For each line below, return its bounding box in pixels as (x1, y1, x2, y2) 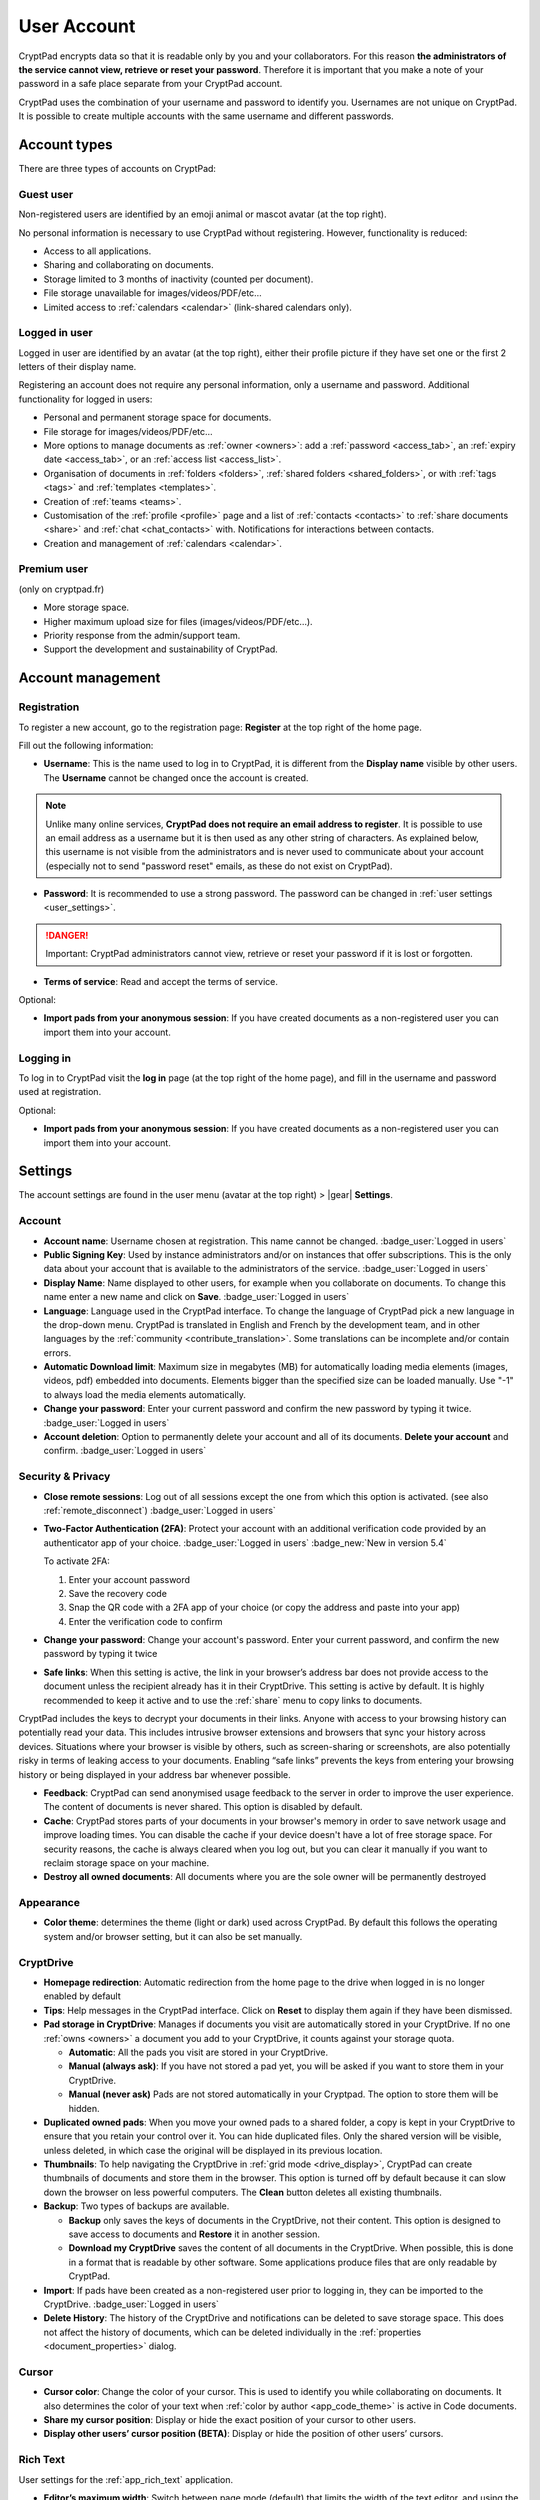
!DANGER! (45, 929, 89, 941)
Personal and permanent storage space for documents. (43, 411, 272, 424)
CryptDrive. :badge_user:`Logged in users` (43, 2298, 220, 2310)
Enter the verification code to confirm (68, 1615, 223, 1627)
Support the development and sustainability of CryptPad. (43, 643, 279, 655)
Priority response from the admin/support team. (43, 630, 241, 642)
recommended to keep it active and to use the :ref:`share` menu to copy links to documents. (43, 1694, 423, 1706)
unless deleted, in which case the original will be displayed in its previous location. (43, 2144, 383, 2156)
